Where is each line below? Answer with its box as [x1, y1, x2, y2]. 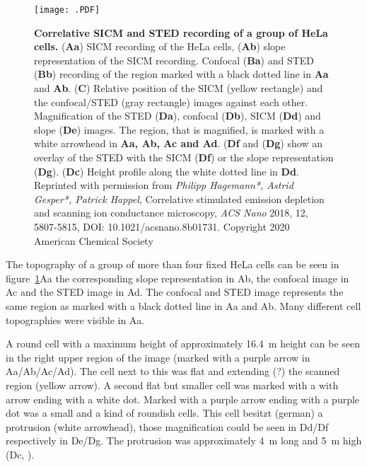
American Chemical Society [34, 233, 153, 248]
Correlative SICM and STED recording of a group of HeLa [34, 25, 328, 40]
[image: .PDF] [34, 5, 100, 15]
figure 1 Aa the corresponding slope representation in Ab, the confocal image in [6, 270, 349, 285]
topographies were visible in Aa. [6, 312, 145, 327]
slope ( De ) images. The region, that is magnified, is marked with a [34, 122, 325, 137]
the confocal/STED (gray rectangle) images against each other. [34, 94, 308, 109]
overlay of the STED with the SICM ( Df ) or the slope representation [34, 150, 334, 164]
